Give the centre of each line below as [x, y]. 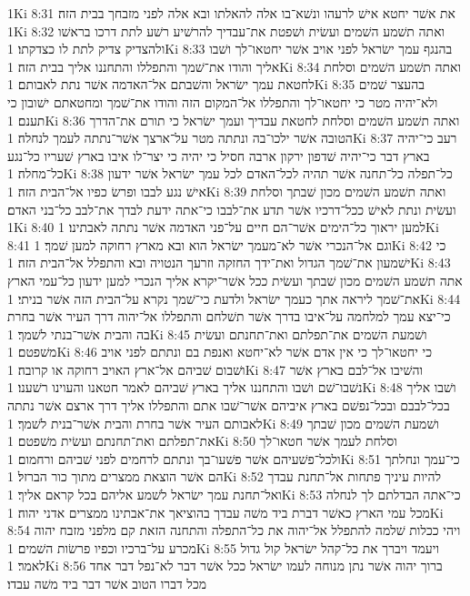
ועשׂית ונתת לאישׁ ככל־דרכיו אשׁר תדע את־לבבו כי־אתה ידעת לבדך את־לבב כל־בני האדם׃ [232, 209]
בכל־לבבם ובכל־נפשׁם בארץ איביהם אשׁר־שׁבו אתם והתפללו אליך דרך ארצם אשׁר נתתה [229, 405]
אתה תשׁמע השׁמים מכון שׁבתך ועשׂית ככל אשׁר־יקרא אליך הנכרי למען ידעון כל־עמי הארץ [235, 280]
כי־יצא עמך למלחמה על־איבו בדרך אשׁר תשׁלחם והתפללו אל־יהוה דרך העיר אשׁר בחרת [229, 316]
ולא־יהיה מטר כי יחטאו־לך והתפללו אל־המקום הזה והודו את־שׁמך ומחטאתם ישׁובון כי [223, 101]
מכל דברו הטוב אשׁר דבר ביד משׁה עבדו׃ [107, 583]
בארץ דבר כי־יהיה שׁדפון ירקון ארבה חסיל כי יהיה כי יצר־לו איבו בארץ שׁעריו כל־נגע [219, 155]
